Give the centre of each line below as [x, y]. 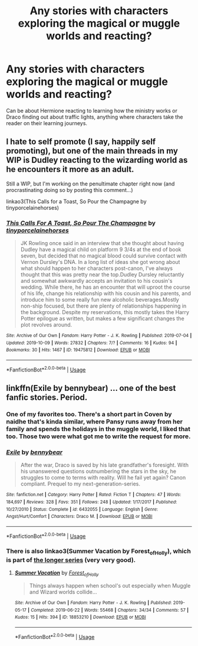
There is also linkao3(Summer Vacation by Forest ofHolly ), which [99, 552]
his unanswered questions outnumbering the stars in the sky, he [98, 471]
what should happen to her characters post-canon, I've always [96, 268]
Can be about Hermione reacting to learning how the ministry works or [92, 110]
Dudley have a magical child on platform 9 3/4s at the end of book [101, 250]
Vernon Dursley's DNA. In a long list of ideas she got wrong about [100, 262]
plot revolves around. [46, 325]
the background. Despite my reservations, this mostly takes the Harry [105, 312]
